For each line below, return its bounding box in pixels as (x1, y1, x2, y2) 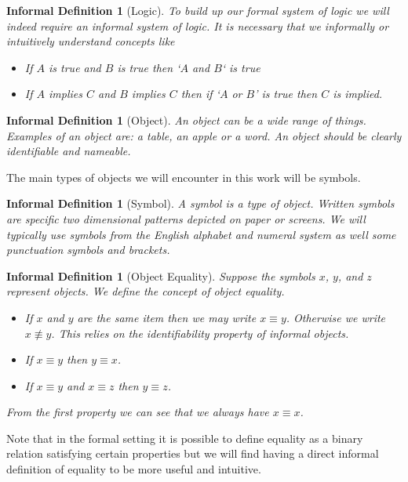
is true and (49, 59, 101, 75)
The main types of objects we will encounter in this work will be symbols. (6, 169, 361, 185)
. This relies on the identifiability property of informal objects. (51, 324, 349, 341)
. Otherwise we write (286, 309, 386, 325)
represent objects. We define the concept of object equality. (6, 283, 285, 299)
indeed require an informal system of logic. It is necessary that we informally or (6, 17, 389, 34)
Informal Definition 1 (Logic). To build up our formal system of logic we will (6, 2, 389, 18)
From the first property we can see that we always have (6, 404, 269, 420)
